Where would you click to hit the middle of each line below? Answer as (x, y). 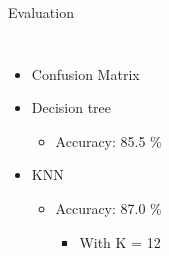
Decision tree (71, 107)
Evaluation (41, 12)
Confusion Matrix (85, 73)
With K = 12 (120, 241)
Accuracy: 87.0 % (108, 207)
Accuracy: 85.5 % (108, 140)
